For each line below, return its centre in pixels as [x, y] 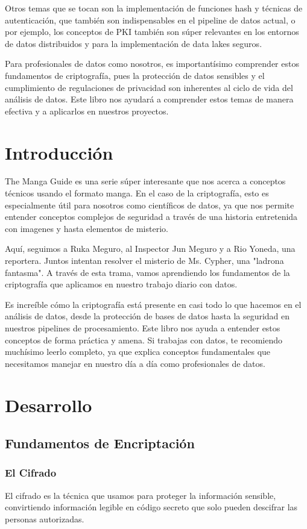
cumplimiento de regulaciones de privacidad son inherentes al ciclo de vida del [149, 87]
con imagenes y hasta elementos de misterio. [87, 228]
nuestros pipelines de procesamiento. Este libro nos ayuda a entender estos [143, 328]
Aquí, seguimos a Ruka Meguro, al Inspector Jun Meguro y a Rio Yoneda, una [150, 249]
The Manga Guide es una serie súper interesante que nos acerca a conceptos [145, 181]
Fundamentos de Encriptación [100, 443]
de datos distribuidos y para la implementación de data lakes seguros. [134, 43]
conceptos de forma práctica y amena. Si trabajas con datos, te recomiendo [144, 340]
